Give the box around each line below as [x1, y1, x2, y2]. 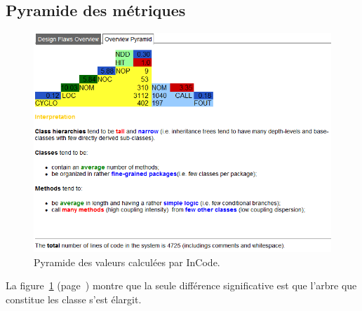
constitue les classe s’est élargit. [6, 291, 142, 306]
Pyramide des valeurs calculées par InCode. [34, 254, 220, 269]
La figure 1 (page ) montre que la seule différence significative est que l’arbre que [6, 278, 357, 293]
